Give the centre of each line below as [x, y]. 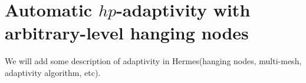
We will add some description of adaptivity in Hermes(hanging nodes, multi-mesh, [153, 61]
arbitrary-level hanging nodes [127, 33]
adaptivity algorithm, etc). [53, 72]
